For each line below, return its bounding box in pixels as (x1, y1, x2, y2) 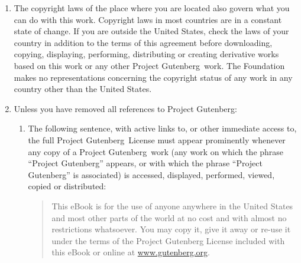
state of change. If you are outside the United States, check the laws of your (14, 25, 289, 37)
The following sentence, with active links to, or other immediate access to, (28, 122, 297, 134)
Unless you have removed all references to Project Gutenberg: (14, 102, 237, 114)
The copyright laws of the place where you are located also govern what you (14, 2, 290, 14)
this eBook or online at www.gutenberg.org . (51, 246, 210, 258)
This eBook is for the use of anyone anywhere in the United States (51, 199, 293, 212)
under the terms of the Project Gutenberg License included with (51, 234, 285, 246)
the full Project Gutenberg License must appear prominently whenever (28, 133, 286, 146)
